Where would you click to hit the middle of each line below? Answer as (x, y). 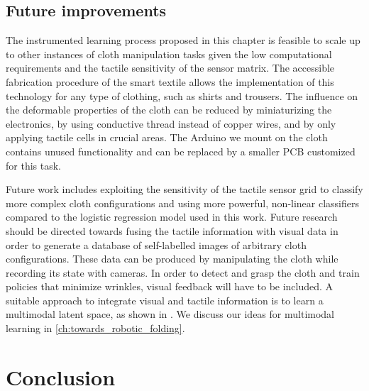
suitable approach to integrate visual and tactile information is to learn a (165, 300)
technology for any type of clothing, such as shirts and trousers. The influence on (182, 95)
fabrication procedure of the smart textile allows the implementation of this (170, 81)
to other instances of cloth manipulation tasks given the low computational (169, 54)
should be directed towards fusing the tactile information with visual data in (172, 230)
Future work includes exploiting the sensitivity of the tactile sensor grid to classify (184, 189)
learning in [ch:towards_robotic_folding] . (95, 328)
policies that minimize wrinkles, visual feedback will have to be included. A (170, 286)
